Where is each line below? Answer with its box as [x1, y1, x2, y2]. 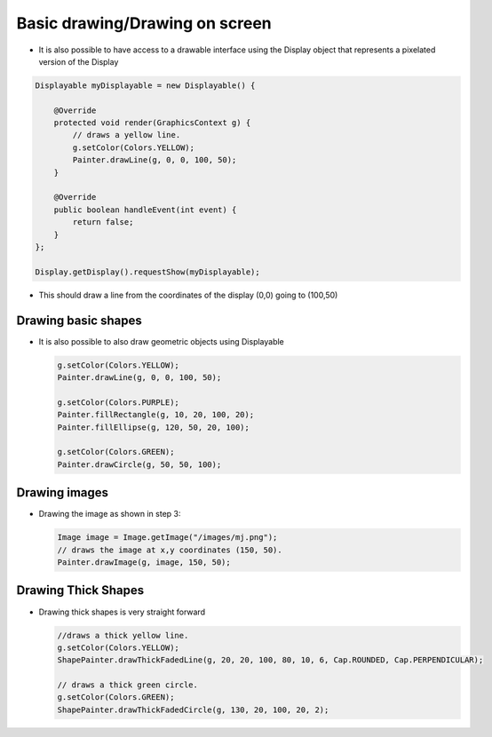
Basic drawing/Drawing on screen [16, 13, 273, 33]
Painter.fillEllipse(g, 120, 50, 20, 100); [57, 422, 250, 432]
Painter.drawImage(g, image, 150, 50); [57, 558, 231, 567]
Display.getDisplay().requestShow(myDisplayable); [35, 266, 261, 277]
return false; [72, 218, 134, 227]
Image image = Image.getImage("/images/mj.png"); [57, 533, 278, 543]
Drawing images [16, 485, 109, 501]
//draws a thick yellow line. [57, 630, 189, 640]
